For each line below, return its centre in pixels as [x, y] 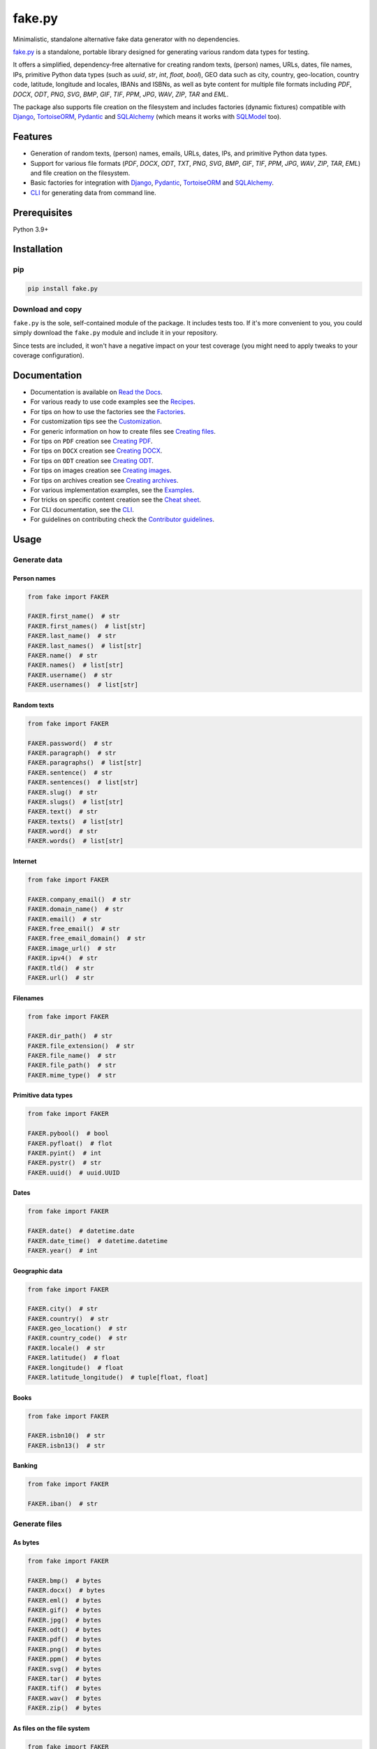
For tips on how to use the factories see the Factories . [108, 411]
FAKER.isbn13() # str [66, 1445]
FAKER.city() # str [62, 1309]
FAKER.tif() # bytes [65, 1688]
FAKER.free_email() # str [74, 928]
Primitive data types [43, 1096]
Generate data [38, 560]
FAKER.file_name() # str [72, 1056]
